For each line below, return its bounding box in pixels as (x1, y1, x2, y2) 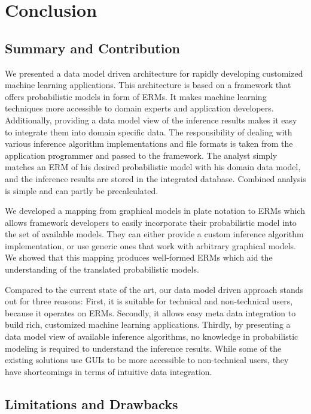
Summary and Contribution (5, 38, 180, 57)
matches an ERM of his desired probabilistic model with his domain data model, (5, 161, 301, 173)
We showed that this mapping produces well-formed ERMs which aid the (5, 251, 273, 264)
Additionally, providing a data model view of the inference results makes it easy (5, 113, 297, 126)
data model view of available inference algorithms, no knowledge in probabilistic (5, 330, 298, 343)
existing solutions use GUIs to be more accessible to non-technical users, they (5, 353, 289, 366)
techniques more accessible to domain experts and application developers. (5, 102, 274, 114)
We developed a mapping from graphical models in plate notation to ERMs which (5, 204, 305, 217)
